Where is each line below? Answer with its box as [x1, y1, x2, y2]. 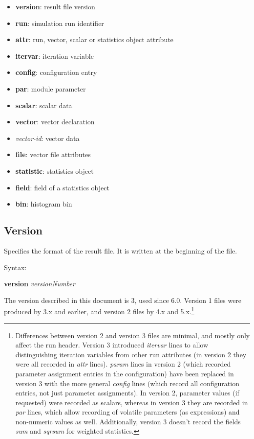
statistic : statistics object [15, 165, 94, 176]
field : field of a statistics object [15, 182, 109, 192]
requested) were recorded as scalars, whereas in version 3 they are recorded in [15, 397, 248, 407]
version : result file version [15, 1, 95, 11]
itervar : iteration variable [15, 50, 94, 61]
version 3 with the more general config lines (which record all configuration [15, 378, 239, 388]
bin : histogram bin [15, 199, 72, 209]
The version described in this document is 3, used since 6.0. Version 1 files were [4, 295, 242, 305]
